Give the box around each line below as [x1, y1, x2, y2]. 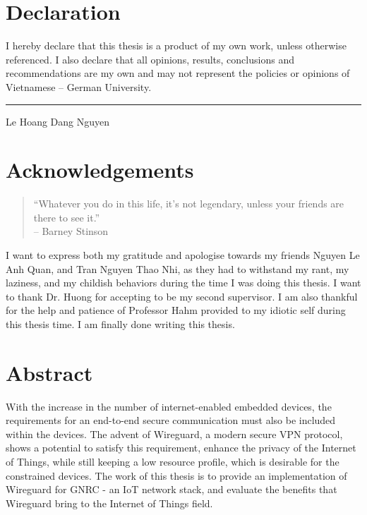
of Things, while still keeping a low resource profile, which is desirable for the [6, 454, 339, 469]
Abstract [6, 358, 93, 387]
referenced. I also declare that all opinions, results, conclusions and [6, 51, 294, 66]
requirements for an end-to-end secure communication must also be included [6, 413, 336, 428]
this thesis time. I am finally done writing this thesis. [6, 316, 235, 331]
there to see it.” [33, 210, 100, 224]
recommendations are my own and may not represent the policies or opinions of [6, 66, 350, 80]
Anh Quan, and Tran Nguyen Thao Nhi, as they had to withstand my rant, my [6, 261, 349, 276]
